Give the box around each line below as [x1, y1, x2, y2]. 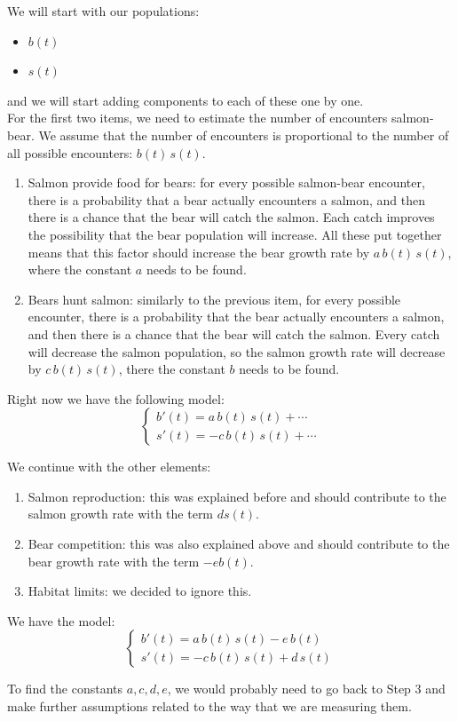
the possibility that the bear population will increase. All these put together [28, 225, 442, 243]
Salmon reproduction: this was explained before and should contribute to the [28, 487, 446, 505]
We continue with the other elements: [7, 457, 211, 476]
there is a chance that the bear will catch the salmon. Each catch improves [28, 208, 435, 226]
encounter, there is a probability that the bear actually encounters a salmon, [28, 307, 445, 326]
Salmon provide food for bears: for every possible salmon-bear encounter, [28, 173, 425, 192]
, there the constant [118, 360, 225, 378]
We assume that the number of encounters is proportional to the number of [38, 125, 449, 144]
